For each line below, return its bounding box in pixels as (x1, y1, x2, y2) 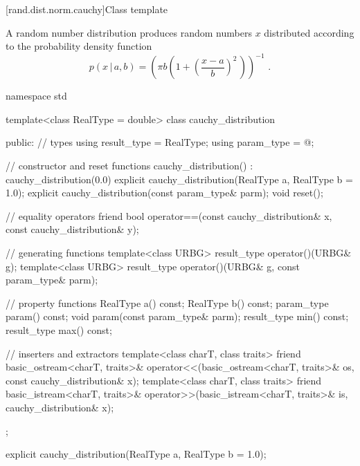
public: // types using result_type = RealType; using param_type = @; (6, 135, 314, 149)
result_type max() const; (6, 323, 112, 337)
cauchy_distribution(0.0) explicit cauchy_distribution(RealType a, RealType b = (6, 171, 353, 186)
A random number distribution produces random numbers (6, 25, 252, 39)
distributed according (264, 25, 354, 39)
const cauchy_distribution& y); (6, 222, 139, 236)
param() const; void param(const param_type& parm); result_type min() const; (6, 309, 349, 324)
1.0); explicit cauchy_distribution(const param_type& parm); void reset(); (6, 185, 323, 200)
